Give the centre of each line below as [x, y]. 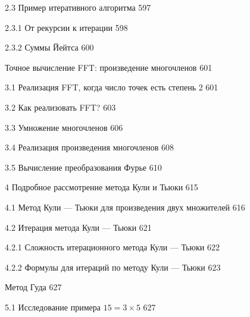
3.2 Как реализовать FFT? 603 [60, 107]
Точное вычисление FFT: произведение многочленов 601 [109, 67]
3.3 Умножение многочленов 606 [64, 127]
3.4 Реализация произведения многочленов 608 [90, 147]
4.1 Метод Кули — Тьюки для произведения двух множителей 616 [125, 207]
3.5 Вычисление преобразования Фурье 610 [83, 167]
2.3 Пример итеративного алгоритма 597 [78, 7]
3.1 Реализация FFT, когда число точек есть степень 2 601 [112, 87]
